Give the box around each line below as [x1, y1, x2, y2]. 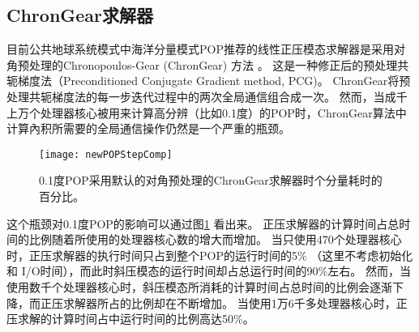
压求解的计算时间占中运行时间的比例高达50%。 [6, 310, 254, 327]
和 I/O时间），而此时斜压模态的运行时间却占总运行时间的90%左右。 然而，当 [6, 262, 411, 279]
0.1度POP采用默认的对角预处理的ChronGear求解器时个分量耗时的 [39, 172, 383, 189]
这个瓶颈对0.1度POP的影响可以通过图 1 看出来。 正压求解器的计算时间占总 [6, 215, 400, 232]
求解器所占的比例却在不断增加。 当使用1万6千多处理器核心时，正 [62, 294, 408, 311]
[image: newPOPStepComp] [39, 148, 173, 160]
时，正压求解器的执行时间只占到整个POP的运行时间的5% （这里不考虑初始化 [6, 246, 413, 263]
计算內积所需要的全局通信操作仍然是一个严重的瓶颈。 [6, 120, 290, 137]
